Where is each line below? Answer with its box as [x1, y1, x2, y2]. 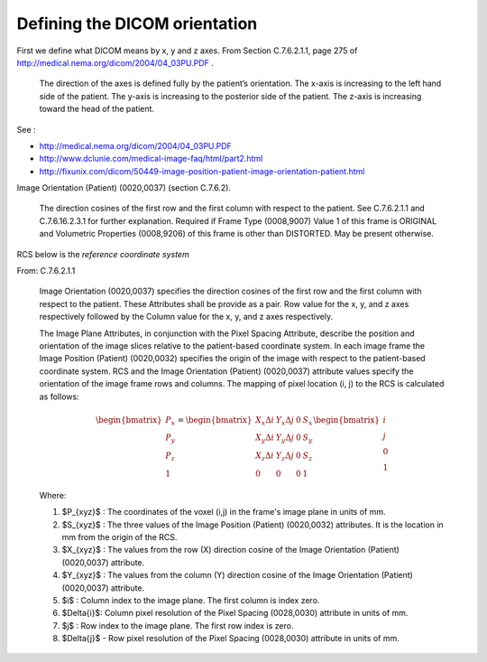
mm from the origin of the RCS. [61, 531, 178, 542]
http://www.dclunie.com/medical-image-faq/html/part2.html [39, 154, 263, 164]
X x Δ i [255, 415, 275, 427]
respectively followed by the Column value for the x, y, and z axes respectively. [39, 312, 334, 322]
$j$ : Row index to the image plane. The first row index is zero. [61, 620, 294, 631]
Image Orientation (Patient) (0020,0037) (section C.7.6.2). [16, 182, 232, 193]
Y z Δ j [275, 451, 295, 463]
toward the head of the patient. [39, 104, 155, 115]
